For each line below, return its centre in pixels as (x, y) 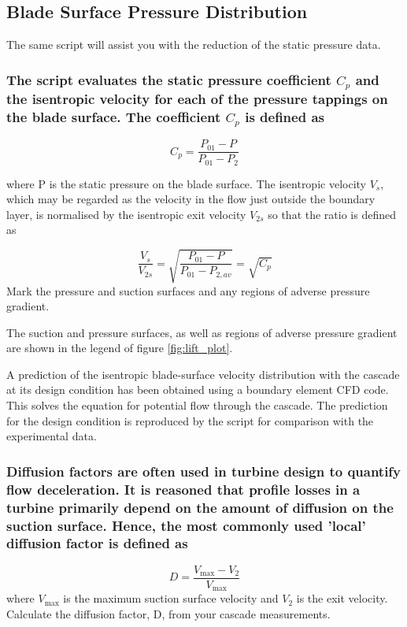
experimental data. (52, 436)
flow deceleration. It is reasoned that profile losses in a (183, 489)
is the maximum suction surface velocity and (171, 598)
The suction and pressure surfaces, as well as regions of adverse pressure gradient (202, 332)
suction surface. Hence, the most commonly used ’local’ (186, 525)
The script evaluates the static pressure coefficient (169, 79)
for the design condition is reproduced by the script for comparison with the (190, 420)
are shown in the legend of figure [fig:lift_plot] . (120, 348)
